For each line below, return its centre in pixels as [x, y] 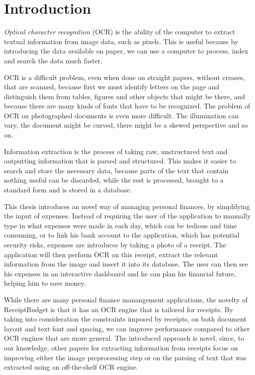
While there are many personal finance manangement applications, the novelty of [126, 299]
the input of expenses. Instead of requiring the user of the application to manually [127, 216]
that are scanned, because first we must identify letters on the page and [112, 87]
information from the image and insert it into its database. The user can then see [126, 264]
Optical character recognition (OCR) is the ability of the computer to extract [120, 32]
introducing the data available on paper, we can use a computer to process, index [126, 51]
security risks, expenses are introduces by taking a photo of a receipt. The [115, 244]
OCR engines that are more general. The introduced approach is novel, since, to [124, 338]
